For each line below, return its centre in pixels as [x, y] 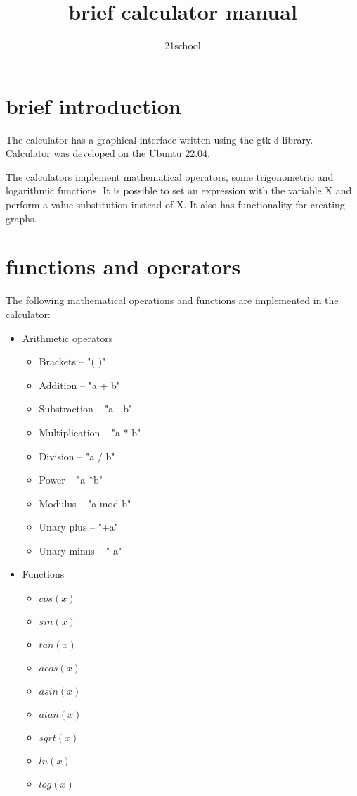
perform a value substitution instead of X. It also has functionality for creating [175, 204]
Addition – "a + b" [80, 385]
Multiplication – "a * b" [90, 432]
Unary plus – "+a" [79, 527]
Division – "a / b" [77, 456]
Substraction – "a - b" [86, 409]
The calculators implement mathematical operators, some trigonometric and [170, 176]
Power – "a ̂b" [71, 480]
